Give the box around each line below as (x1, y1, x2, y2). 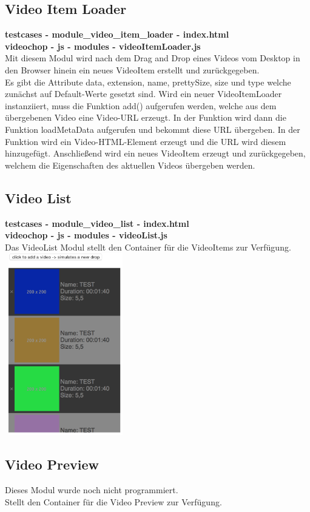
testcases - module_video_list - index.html (5, 217, 189, 229)
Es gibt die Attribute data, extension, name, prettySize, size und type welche (5, 75, 291, 88)
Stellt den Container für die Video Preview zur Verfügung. (5, 495, 222, 508)
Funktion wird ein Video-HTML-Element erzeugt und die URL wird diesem (5, 135, 286, 147)
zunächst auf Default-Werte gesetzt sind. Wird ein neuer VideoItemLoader (5, 87, 282, 100)
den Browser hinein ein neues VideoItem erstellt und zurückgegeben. (5, 63, 260, 76)
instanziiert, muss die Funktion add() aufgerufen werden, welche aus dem (5, 99, 277, 112)
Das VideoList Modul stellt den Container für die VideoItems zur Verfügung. (5, 240, 291, 253)
